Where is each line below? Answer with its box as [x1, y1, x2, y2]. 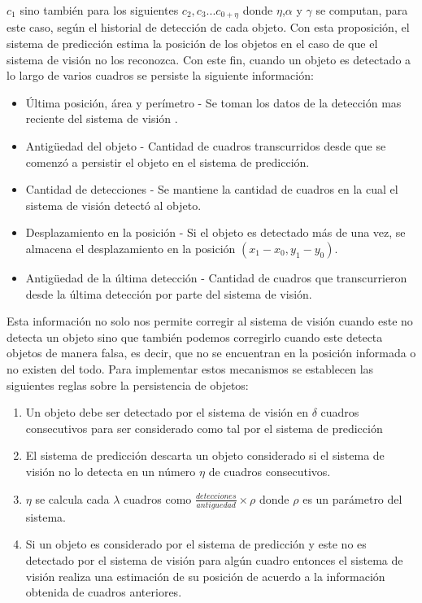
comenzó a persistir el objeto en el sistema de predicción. [25, 153, 310, 170]
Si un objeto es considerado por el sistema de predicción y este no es [25, 535, 367, 553]
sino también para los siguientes [20, 2, 179, 18]
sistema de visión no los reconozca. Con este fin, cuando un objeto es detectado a [7, 50, 411, 68]
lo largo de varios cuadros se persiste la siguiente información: [7, 67, 314, 84]
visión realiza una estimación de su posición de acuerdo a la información [25, 567, 385, 584]
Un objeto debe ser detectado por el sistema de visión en [25, 404, 309, 421]
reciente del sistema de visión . [25, 110, 178, 127]
